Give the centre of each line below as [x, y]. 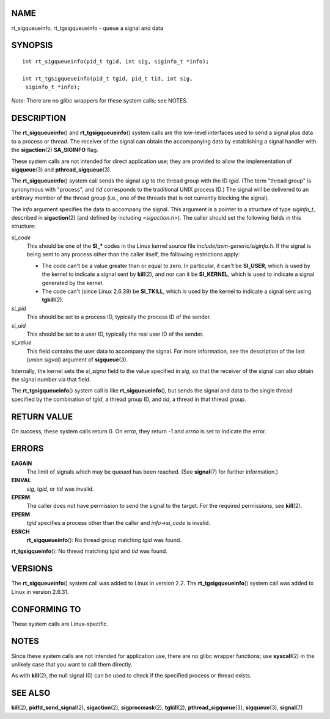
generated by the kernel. [73, 283]
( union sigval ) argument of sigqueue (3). [77, 359]
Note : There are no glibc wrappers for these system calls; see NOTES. [100, 101]
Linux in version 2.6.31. [40, 591]
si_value [21, 342]
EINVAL [21, 480]
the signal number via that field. [51, 379]
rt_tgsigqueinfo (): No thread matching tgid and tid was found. [90, 551]
